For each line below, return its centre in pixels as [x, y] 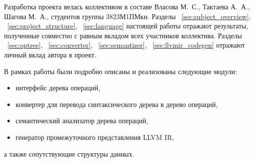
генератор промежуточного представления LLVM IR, [95, 137]
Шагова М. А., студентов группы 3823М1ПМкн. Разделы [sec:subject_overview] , [127, 16]
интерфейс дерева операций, [58, 88]
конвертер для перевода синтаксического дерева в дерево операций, [117, 104]
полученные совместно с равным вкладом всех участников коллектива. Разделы [123, 35]
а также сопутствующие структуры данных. [69, 153]
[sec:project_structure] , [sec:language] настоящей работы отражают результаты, [128, 26]
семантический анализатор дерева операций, [82, 121]
